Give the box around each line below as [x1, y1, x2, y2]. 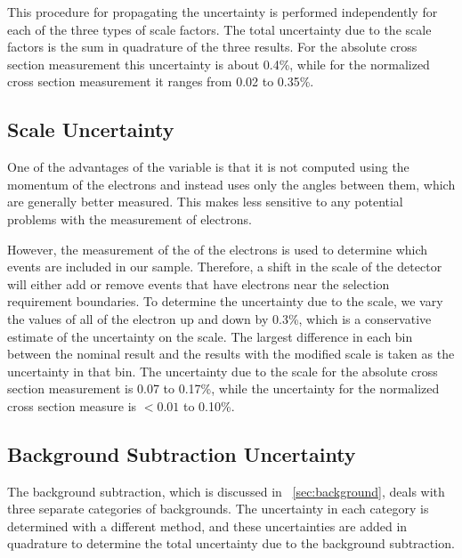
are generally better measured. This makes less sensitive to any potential [7, 192, 403, 211]
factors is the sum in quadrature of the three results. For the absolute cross [7, 37, 417, 56]
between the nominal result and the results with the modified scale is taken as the [7, 344, 455, 363]
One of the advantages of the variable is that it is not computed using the [7, 158, 409, 176]
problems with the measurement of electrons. [7, 209, 252, 228]
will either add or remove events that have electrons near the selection [7, 274, 390, 293]
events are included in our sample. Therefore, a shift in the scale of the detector [7, 257, 442, 276]
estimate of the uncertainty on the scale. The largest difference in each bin [7, 327, 413, 345]
